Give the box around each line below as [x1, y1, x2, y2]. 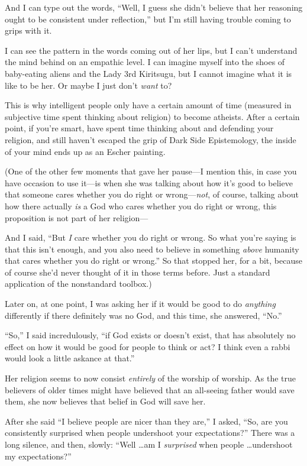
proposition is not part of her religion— [5, 211, 148, 224]
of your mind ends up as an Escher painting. [5, 145, 166, 157]
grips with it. [5, 24, 52, 37]
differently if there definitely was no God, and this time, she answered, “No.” [5, 309, 282, 321]
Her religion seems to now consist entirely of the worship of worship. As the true [5, 372, 296, 384]
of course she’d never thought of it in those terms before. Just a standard [5, 266, 270, 278]
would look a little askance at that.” [5, 352, 135, 364]
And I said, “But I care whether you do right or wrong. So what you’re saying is [5, 231, 296, 244]
